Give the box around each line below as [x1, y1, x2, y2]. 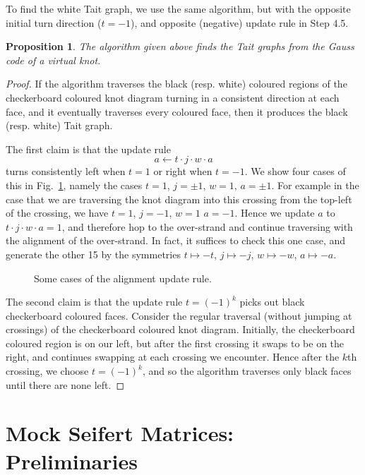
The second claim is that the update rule [6, 294, 183, 309]
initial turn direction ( [6, 15, 102, 30]
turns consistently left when [6, 164, 126, 179]
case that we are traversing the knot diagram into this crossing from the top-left [6, 191, 352, 206]
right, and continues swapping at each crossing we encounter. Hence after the [6, 349, 340, 364]
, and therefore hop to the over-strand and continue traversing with [61, 219, 353, 234]
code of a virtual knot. [6, 52, 101, 67]
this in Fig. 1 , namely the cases [6, 177, 143, 192]
